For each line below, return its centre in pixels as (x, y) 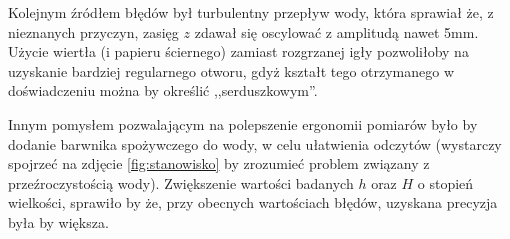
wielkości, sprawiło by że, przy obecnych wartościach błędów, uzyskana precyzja (253, 202)
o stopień (445, 182)
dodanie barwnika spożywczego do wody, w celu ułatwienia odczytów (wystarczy (255, 143)
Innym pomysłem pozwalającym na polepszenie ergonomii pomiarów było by (243, 123)
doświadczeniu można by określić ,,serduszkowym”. (163, 90)
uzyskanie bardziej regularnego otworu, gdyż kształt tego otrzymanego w (231, 70)
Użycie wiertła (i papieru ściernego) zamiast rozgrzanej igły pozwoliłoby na (238, 51)
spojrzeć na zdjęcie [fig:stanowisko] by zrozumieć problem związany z (219, 163)
